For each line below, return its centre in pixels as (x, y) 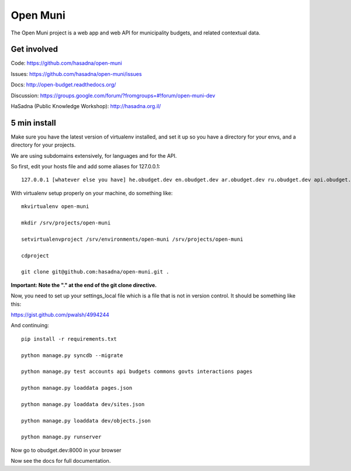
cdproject (35, 255)
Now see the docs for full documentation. (61, 461)
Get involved (35, 49)
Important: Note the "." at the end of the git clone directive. (84, 285)
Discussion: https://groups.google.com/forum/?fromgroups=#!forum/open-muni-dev (113, 95)
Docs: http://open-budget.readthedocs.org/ (63, 85)
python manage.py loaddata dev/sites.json (83, 404)
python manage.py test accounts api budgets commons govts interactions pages (137, 372)
